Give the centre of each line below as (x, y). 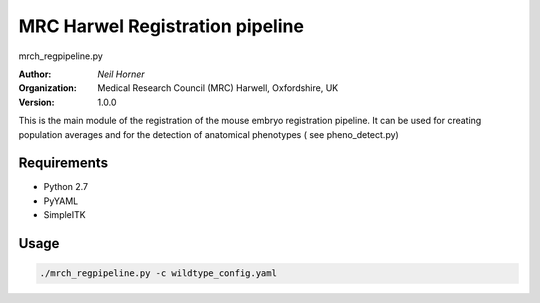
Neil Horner (121, 74)
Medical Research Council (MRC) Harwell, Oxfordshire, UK (218, 88)
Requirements (63, 163)
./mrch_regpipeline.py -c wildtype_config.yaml (158, 273)
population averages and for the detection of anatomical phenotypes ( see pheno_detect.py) (208, 134)
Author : (35, 74)
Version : (36, 102)
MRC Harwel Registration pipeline (161, 26)
